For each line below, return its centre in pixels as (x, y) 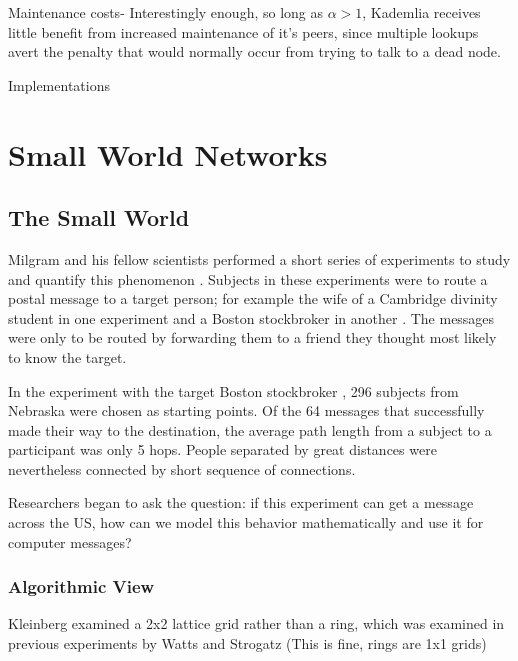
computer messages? (70, 541)
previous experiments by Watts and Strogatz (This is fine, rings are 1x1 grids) (247, 643)
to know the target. (67, 356)
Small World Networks (168, 153)
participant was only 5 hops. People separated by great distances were (222, 449)
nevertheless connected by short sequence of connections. (182, 468)
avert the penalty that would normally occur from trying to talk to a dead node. (254, 51)
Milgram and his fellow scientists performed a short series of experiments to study (259, 258)
